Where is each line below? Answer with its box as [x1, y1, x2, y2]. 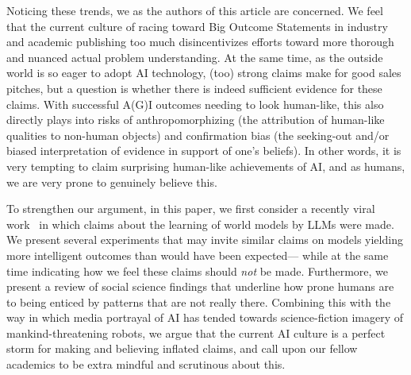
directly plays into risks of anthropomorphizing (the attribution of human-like [6, 111, 385, 128]
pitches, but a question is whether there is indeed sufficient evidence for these [6, 79, 382, 96]
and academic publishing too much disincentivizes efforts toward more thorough [6, 33, 394, 50]
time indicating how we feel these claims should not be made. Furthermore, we [6, 262, 389, 279]
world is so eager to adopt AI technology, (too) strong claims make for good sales [6, 64, 401, 81]
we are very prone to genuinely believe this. [6, 173, 217, 190]
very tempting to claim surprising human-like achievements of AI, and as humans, [6, 157, 405, 174]
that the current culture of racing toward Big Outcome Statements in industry [6, 17, 388, 34]
